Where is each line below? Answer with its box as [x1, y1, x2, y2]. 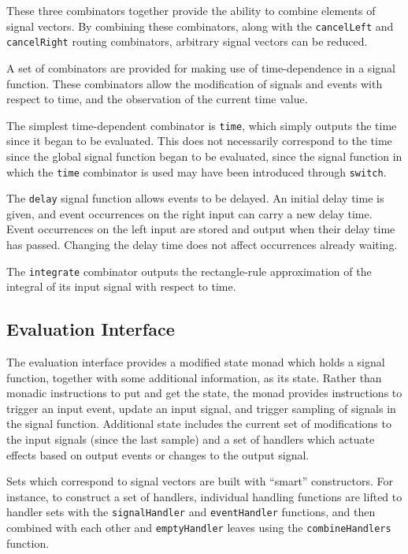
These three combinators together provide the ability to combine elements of [6, 2, 376, 18]
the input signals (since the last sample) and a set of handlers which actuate [6, 431, 375, 448]
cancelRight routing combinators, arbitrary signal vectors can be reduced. [6, 33, 368, 50]
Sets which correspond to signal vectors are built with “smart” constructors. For [6, 473, 394, 489]
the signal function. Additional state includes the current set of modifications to [6, 415, 391, 432]
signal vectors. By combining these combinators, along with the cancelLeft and [6, 17, 394, 34]
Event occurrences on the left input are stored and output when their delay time [6, 221, 395, 237]
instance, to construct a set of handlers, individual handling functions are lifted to [6, 488, 402, 504]
